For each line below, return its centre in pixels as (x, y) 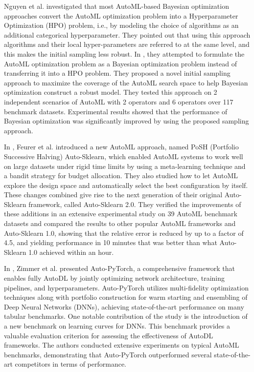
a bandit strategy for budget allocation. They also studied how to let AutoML (121, 176)
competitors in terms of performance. (71, 364)
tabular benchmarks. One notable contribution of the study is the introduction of (126, 316)
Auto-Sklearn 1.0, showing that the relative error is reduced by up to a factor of (124, 233)
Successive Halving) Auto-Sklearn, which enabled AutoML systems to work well (124, 156)
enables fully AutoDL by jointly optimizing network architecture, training (115, 278)
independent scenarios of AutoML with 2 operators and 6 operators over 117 (119, 101)
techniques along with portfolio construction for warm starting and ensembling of (126, 297)
